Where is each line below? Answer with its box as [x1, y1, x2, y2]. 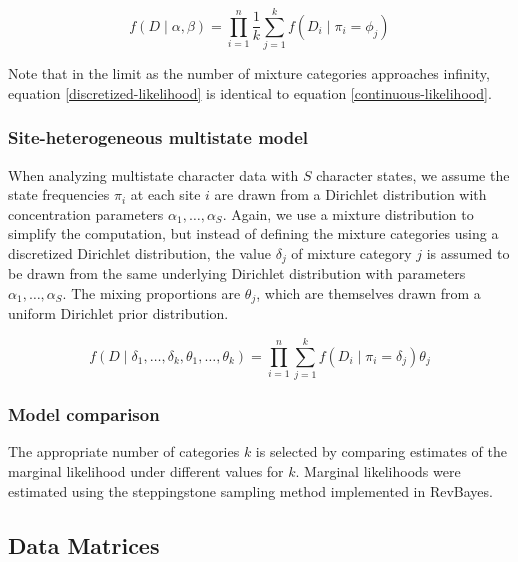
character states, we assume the [316, 164, 510, 185]
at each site [130, 184, 201, 205]
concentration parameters [8, 203, 164, 224]
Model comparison [8, 402, 160, 427]
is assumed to [426, 242, 510, 263]
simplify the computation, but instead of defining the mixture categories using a [8, 223, 499, 244]
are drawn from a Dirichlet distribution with [214, 184, 487, 205]
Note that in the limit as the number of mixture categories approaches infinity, [8, 63, 490, 84]
